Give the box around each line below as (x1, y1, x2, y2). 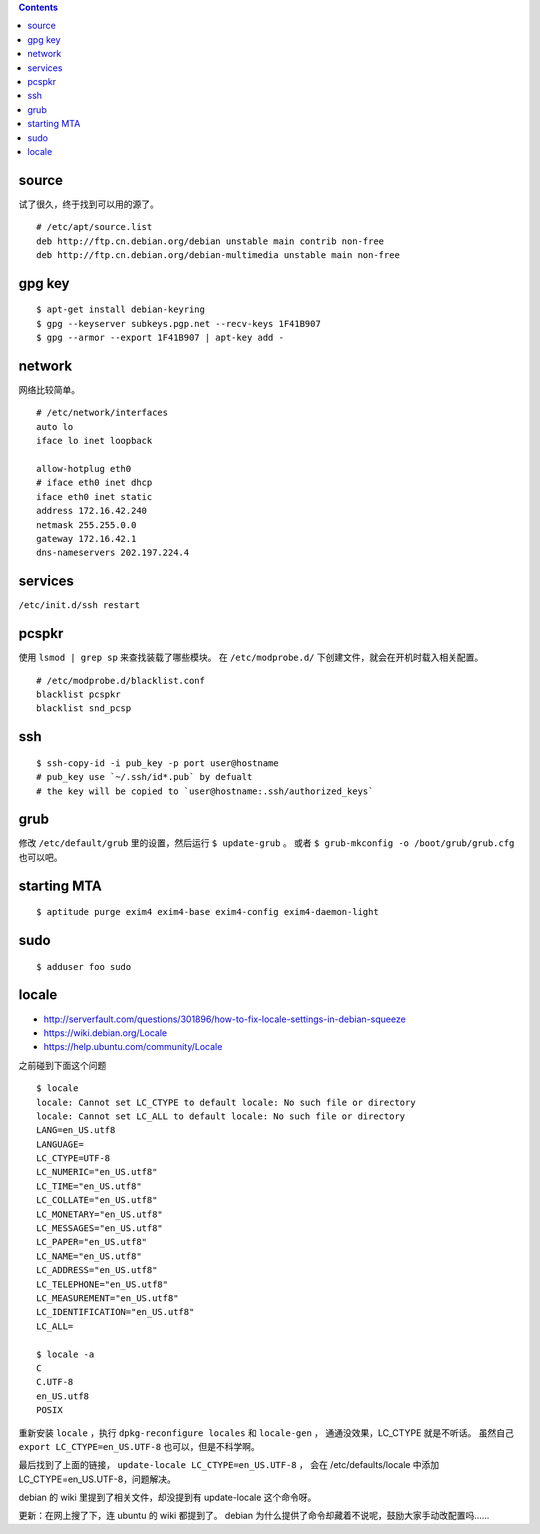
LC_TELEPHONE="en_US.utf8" (36, 1278, 169, 1290)
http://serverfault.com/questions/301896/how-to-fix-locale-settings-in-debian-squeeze (43, 1013, 407, 1025)
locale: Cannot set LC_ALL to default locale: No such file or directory (36, 1110, 406, 1122)
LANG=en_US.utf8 (36, 1125, 116, 1136)
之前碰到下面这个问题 (18, 1059, 107, 1071)
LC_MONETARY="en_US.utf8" (36, 1208, 164, 1220)
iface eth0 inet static (36, 491, 153, 502)
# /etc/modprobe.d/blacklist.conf (36, 675, 205, 686)
